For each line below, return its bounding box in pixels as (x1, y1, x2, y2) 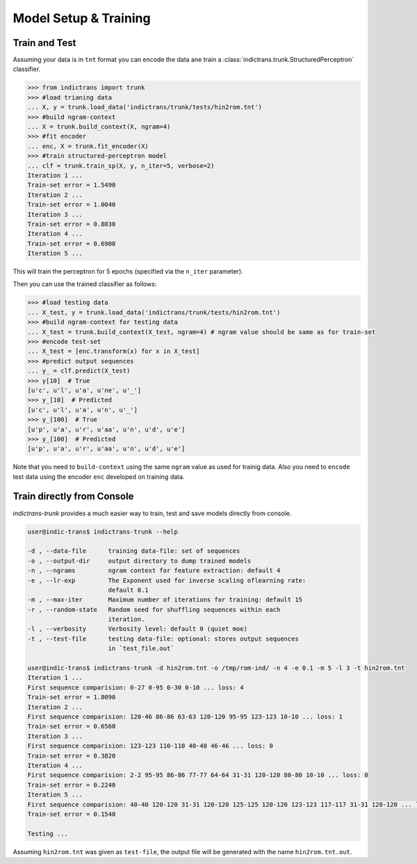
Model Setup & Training (13, 10, 151, 26)
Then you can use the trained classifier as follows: (13, 280, 157, 288)
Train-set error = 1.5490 (27, 181, 116, 189)
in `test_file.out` (108, 645, 174, 652)
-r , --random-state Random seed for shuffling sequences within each (27, 606, 281, 613)
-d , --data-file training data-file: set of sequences (27, 547, 240, 555)
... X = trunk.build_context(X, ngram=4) (27, 123, 171, 130)
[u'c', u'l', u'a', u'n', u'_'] (27, 406, 138, 414)
